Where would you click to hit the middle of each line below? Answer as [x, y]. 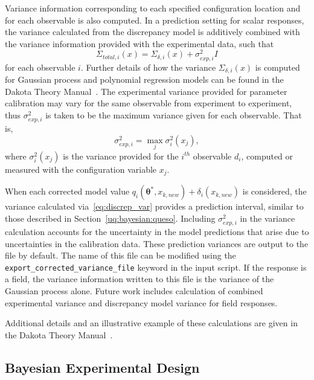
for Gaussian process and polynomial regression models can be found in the [144, 79]
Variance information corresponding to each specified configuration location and [153, 8]
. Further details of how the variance [148, 67]
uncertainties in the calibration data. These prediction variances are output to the [157, 243]
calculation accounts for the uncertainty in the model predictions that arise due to [157, 232]
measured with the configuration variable [81, 169]
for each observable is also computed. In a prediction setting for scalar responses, [155, 20]
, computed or [267, 156]
